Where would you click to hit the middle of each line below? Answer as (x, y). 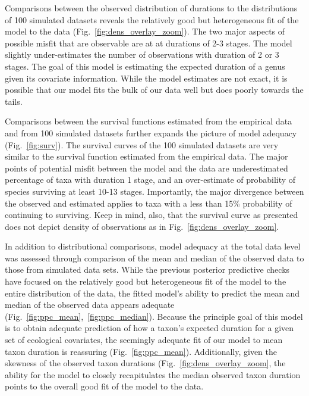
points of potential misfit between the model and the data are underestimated (146, 168)
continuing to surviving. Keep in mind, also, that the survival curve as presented (152, 215)
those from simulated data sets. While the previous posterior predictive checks (147, 269)
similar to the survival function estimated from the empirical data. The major (146, 156)
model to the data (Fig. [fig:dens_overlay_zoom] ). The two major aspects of (145, 31)
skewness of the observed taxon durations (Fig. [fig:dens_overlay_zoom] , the (145, 363)
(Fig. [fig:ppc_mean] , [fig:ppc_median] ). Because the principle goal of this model (154, 316)
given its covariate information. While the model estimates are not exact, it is (146, 78)
